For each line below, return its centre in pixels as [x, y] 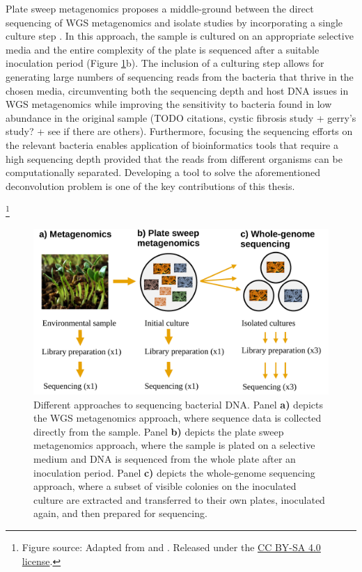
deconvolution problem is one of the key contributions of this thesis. [150, 185]
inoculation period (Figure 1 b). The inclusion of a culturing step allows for [165, 63]
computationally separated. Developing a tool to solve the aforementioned [163, 172]
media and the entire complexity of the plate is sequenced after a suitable [163, 49]
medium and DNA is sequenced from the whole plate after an [165, 459]
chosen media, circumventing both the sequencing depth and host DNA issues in [177, 90]
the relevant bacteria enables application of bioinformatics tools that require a [172, 144]
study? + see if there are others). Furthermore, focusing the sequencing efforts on [179, 131]
